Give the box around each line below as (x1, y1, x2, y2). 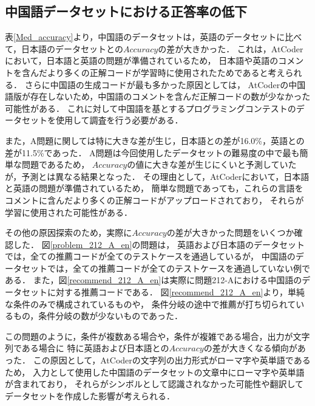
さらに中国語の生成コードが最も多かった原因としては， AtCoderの (24, 78, 289, 91)
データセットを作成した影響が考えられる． (5, 389, 175, 402)
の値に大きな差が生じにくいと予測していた (127, 158, 297, 171)
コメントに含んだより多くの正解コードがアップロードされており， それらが (5, 193, 304, 206)
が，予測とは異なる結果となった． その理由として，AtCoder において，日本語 (5, 170, 310, 182)
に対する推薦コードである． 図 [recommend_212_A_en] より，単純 (47, 286, 305, 298)
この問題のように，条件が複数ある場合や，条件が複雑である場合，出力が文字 (5, 329, 310, 342)
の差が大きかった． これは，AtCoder (158, 42, 303, 55)
